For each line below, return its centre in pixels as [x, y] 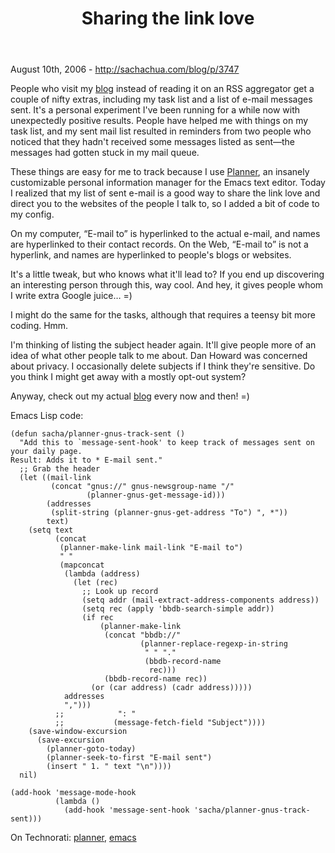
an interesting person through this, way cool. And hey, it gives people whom [167, 285]
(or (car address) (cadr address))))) [171, 688]
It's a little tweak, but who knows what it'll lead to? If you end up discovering [167, 274]
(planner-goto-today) [91, 749]
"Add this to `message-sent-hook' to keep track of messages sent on [167, 443]
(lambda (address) [102, 574]
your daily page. [46, 452]
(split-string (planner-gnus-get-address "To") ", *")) [169, 513]
